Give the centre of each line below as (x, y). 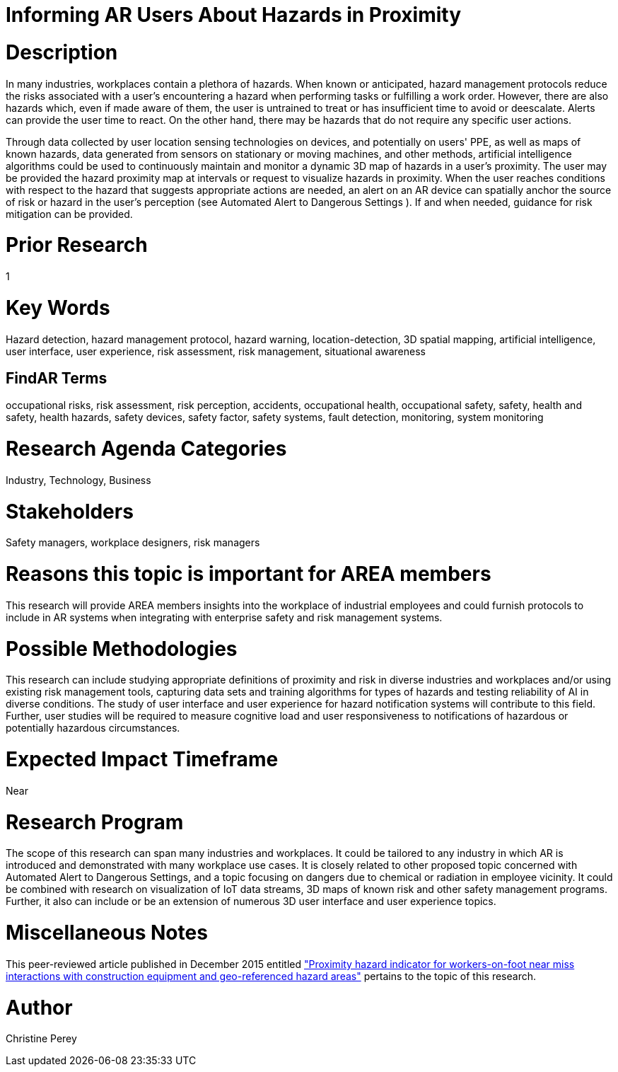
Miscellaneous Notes (107, 933)
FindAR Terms (57, 378)
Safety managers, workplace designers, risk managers (133, 543)
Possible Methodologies (122, 649)
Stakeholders (70, 511)
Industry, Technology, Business (78, 480)
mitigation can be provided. (69, 214)
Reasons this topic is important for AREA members (249, 574)
